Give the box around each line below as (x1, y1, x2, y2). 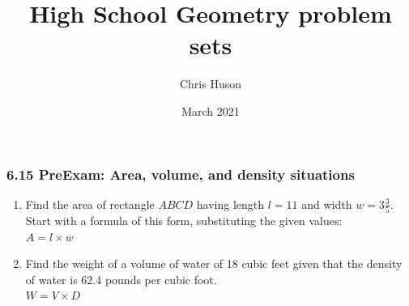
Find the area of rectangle (25, 195, 155, 212)
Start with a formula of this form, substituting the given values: (25, 212, 343, 229)
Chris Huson (179, 75, 242, 92)
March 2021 (181, 102, 240, 119)
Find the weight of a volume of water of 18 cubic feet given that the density (25, 255, 403, 272)
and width (301, 195, 352, 212)
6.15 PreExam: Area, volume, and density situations (6, 164, 355, 184)
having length (196, 195, 265, 212)
